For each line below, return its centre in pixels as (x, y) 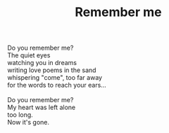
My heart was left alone (42, 107)
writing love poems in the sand (52, 70)
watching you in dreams (42, 63)
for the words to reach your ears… (57, 85)
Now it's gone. (29, 122)
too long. (20, 115)
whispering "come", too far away (55, 78)
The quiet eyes (29, 55)
